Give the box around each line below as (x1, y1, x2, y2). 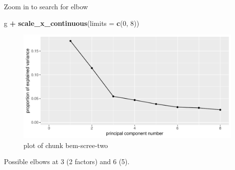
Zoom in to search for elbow (4, 1, 88, 11)
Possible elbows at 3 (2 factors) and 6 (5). (4, 156, 130, 167)
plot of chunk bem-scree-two (23, 140, 108, 150)
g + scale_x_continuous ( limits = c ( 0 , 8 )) (4, 18, 140, 28)
